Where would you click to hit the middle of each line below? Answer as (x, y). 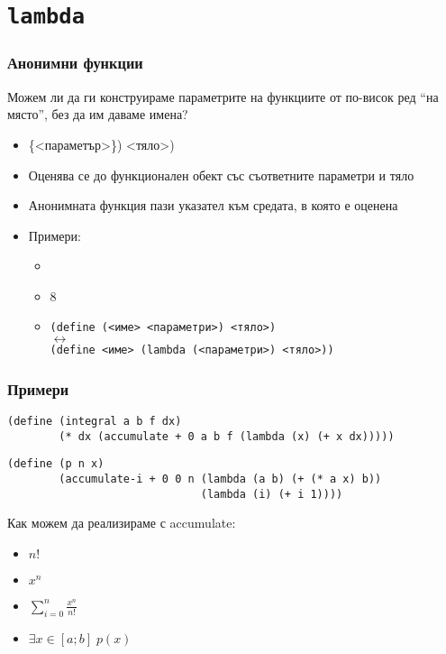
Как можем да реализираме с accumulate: (122, 523)
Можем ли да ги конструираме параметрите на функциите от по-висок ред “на (223, 96)
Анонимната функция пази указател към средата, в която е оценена (213, 205)
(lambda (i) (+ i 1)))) (272, 494)
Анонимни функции (75, 63)
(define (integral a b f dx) (95, 421)
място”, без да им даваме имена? (98, 114)
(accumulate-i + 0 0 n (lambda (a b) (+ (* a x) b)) (220, 479)
